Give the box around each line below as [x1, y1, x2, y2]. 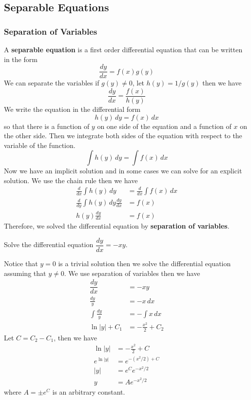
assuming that [4, 268, 46, 278]
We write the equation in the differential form [4, 104, 141, 114]
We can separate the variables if [4, 78, 99, 88]
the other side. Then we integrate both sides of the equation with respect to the [4, 130, 242, 141]
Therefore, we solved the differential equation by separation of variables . [4, 221, 230, 231]
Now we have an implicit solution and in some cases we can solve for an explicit [4, 166, 242, 176]
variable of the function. [4, 140, 76, 150]
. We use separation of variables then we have [64, 268, 200, 278]
